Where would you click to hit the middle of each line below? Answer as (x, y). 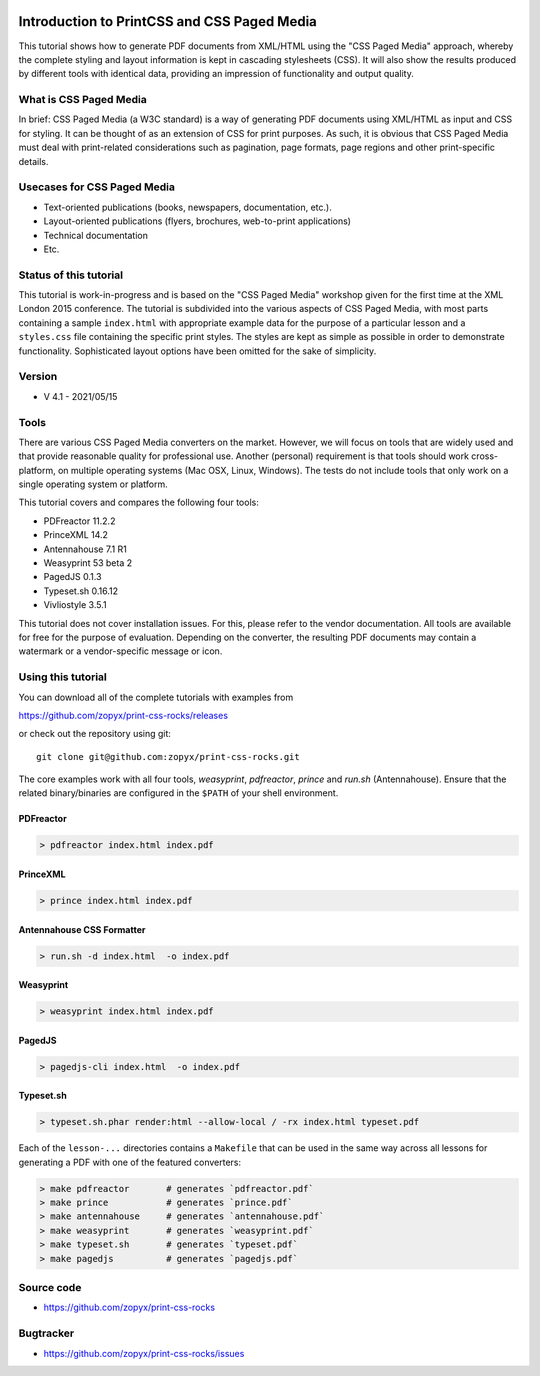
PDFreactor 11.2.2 (79, 521)
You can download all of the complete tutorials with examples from (156, 697)
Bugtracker (46, 1333)
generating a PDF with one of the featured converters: (130, 1162)
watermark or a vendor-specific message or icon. (120, 651)
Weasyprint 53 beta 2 (88, 563)
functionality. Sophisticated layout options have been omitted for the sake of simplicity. (197, 351)
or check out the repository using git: (95, 734)
